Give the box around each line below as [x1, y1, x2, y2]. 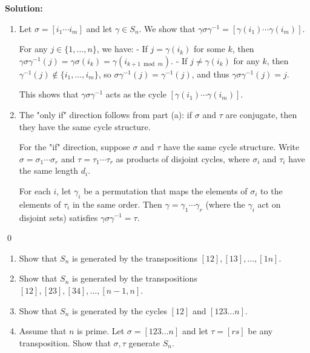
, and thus [191, 67, 229, 80]
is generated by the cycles [72, 304, 167, 317]
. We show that [139, 22, 196, 35]
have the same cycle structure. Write [163, 140, 300, 153]
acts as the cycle [105, 88, 167, 101]
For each [19, 184, 51, 197]
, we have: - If [96, 42, 148, 55]
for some [194, 42, 225, 55]
